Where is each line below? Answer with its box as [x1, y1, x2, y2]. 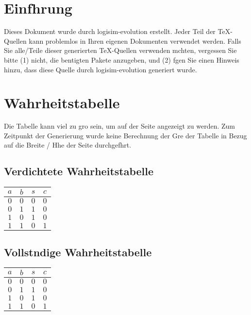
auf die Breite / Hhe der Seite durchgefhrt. [4, 140, 132, 150]
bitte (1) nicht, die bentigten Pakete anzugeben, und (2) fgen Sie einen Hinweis [4, 54, 239, 65]
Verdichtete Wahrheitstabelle [4, 164, 154, 179]
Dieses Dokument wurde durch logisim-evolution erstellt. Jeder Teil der [4, 26, 216, 36]
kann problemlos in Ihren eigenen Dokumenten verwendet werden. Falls [29, 35, 241, 46]
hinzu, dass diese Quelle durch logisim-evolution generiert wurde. [4, 64, 197, 74]
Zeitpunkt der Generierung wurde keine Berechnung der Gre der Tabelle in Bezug [4, 130, 247, 140]
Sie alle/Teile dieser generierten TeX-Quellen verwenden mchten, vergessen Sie [4, 45, 237, 55]
